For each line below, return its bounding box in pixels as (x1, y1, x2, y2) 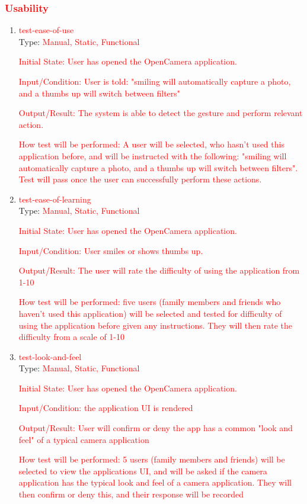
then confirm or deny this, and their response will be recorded (18, 488, 244, 500)
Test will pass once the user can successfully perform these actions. (18, 173, 262, 185)
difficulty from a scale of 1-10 (18, 330, 125, 343)
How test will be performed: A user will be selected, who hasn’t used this (18, 138, 284, 150)
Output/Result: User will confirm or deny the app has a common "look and (18, 422, 293, 434)
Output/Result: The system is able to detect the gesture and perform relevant (18, 107, 303, 119)
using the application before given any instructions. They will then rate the (18, 319, 293, 331)
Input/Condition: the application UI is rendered (18, 402, 193, 414)
